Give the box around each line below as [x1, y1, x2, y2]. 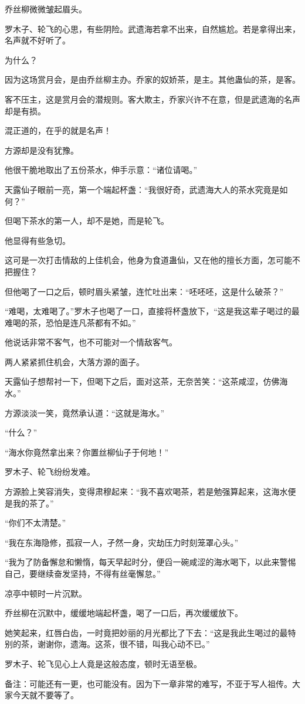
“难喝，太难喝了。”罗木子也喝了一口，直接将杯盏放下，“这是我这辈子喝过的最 [5, 305, 300, 317]
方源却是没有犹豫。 [5, 144, 79, 156]
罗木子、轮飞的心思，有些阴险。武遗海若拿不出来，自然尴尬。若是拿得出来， [5, 22, 300, 35]
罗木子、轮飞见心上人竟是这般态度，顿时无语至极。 [5, 657, 202, 669]
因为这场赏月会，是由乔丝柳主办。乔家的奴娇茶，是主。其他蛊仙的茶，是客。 [5, 73, 300, 86]
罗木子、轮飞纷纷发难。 [5, 465, 95, 478]
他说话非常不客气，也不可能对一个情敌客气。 [5, 336, 177, 348]
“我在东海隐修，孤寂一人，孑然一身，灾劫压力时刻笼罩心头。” [5, 536, 239, 548]
